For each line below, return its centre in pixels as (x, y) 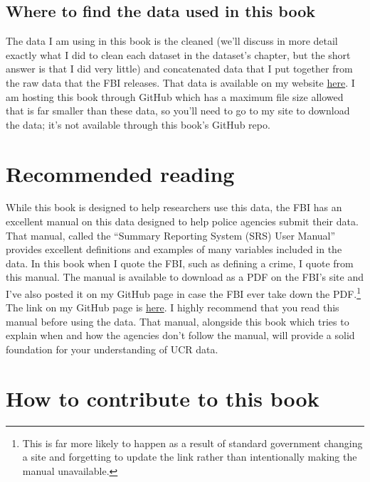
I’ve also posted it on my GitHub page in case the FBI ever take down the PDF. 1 (184, 293)
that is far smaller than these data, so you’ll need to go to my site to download (178, 111)
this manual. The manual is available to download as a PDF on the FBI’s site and (185, 277)
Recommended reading (120, 173)
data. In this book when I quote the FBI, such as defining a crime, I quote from (180, 263)
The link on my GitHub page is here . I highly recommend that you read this (173, 307)
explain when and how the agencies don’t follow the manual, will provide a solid (180, 335)
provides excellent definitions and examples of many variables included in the (174, 249)
